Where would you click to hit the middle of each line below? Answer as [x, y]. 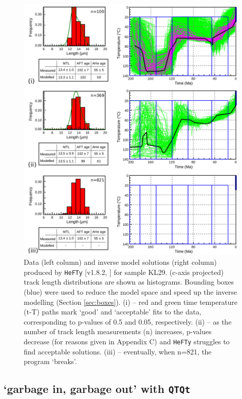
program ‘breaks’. [51, 361]
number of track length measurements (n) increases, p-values [118, 331]
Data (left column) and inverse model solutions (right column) [120, 262]
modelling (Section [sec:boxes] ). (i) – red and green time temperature [131, 302]
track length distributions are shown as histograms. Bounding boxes [129, 282]
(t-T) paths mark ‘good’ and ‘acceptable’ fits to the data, [113, 312]
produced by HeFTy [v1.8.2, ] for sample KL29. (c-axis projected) [124, 272]
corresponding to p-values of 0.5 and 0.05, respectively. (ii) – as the [128, 321]
